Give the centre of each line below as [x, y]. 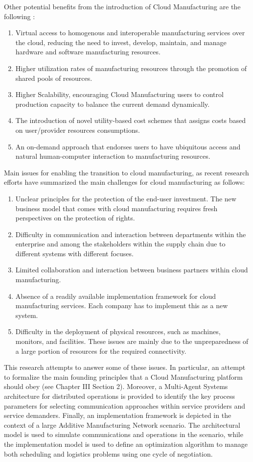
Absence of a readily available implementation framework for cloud [116, 296]
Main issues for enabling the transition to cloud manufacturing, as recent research [126, 172]
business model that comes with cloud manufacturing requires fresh [116, 208]
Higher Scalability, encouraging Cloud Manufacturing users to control [119, 94]
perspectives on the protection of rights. [75, 218]
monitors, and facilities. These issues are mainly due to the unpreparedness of [132, 341]
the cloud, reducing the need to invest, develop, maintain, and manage [121, 42]
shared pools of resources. [54, 78]
